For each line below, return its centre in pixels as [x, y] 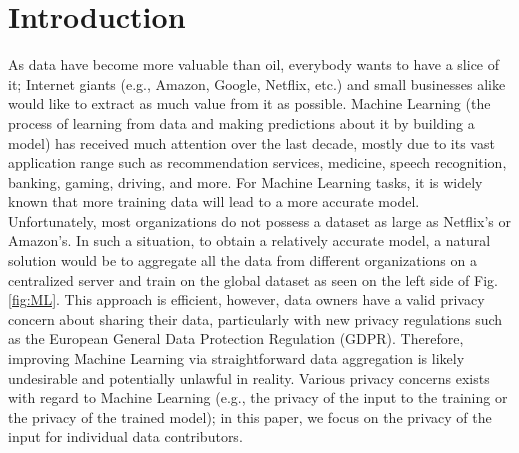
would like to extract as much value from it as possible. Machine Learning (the [249, 103]
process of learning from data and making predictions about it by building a [241, 122]
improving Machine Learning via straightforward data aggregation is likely [236, 358]
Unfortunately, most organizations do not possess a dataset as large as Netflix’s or [259, 220]
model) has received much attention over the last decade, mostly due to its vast [251, 142]
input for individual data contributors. [125, 436]
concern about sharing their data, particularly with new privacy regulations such [255, 318]
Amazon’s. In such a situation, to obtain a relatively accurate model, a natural [249, 240]
